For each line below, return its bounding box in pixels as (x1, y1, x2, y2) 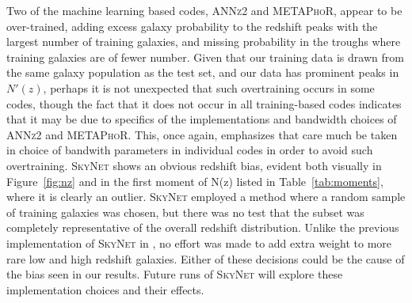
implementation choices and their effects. (6, 281, 204, 297)
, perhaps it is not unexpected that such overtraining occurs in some (43, 79, 375, 96)
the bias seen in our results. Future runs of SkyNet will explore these (6, 266, 343, 282)
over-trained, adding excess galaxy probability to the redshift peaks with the (6, 17, 378, 34)
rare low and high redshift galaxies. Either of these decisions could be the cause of (6, 250, 405, 267)
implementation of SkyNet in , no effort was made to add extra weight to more (6, 234, 392, 251)
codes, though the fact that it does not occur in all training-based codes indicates (6, 95, 402, 112)
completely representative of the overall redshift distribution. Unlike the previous (6, 219, 399, 236)
